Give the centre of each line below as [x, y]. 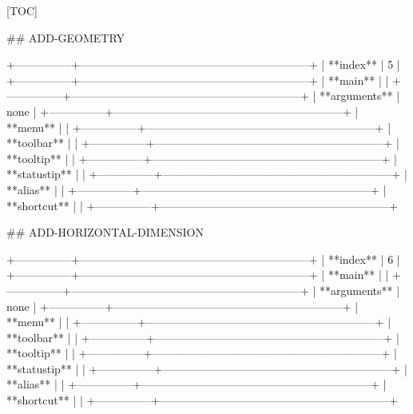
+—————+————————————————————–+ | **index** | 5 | [203, 64]
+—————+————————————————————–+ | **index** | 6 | [203, 259]
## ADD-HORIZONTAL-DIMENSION [105, 232]
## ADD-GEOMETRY [66, 37]
